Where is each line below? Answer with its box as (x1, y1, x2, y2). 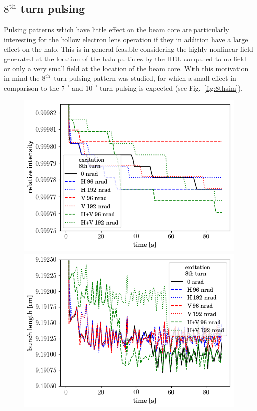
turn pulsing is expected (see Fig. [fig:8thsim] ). (99, 82, 243, 93)
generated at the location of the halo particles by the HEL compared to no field (4, 53, 246, 63)
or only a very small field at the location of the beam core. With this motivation (4, 63, 249, 73)
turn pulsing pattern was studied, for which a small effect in (54, 73, 236, 83)
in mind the (4, 73, 40, 83)
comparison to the (4, 82, 59, 93)
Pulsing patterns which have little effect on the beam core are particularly (4, 24, 229, 35)
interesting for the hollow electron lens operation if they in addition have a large (4, 34, 248, 44)
